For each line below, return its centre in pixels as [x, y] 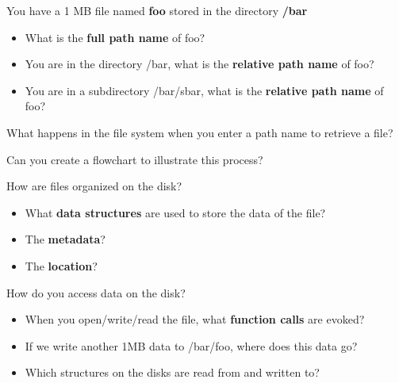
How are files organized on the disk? [94, 186]
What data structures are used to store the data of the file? [175, 212]
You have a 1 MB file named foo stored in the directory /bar [157, 10]
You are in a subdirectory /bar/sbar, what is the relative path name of [204, 90]
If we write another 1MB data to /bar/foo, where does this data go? [191, 345]
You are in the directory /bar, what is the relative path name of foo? [199, 64]
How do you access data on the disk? [96, 292]
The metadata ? [65, 239]
